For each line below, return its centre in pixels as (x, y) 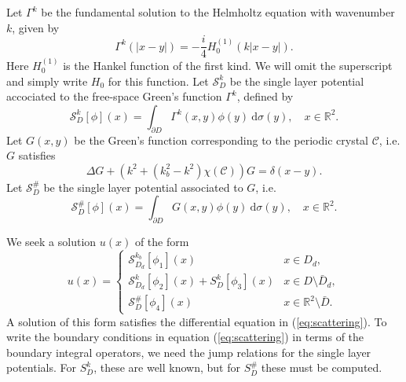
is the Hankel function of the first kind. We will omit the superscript (228, 66)
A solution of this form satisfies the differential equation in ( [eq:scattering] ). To (197, 321)
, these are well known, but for (167, 367)
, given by (36, 27)
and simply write (47, 81)
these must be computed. (322, 367)
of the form (162, 242)
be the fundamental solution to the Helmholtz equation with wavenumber (218, 12)
